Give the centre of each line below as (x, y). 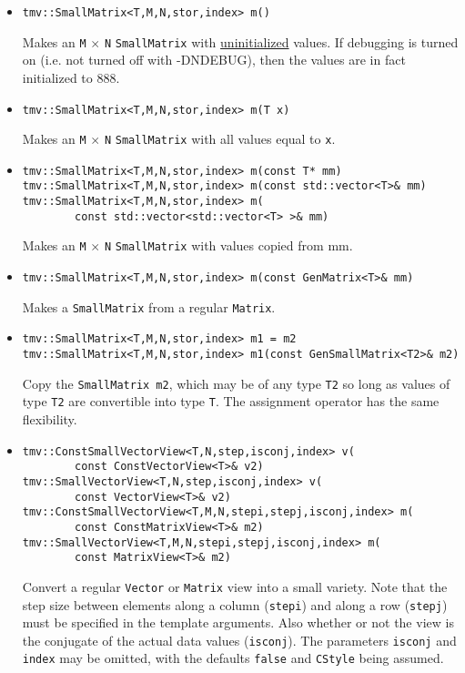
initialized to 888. (71, 77)
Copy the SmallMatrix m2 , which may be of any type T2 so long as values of (236, 383)
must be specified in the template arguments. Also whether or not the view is (238, 622)
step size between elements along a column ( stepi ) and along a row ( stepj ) (235, 604)
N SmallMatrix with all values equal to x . (220, 139)
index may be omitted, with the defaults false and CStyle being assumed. (233, 658)
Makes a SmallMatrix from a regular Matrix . (149, 306)
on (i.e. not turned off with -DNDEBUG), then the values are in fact (214, 60)
